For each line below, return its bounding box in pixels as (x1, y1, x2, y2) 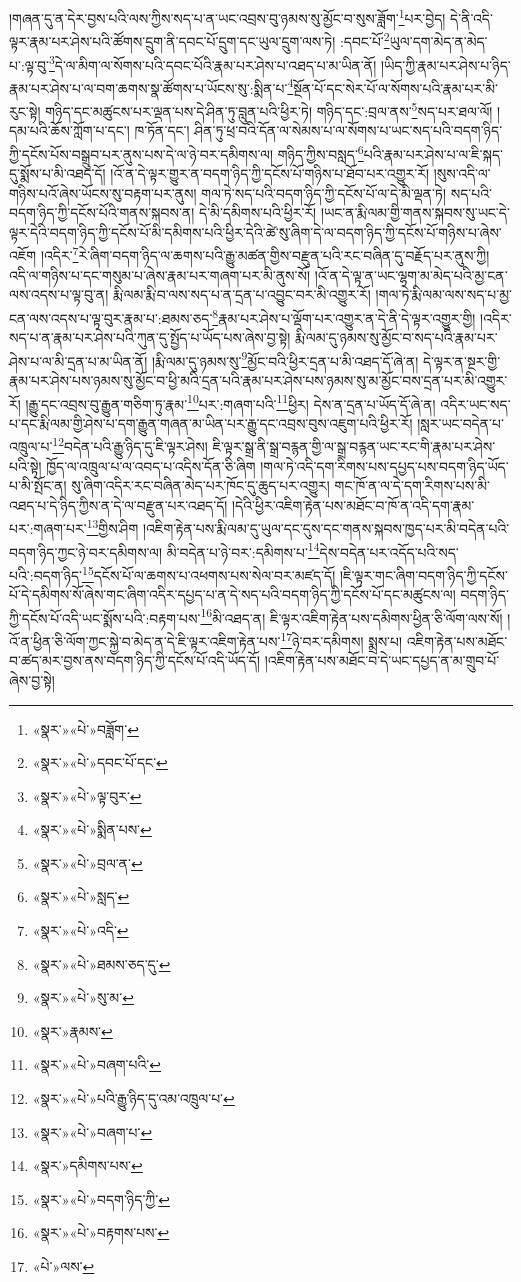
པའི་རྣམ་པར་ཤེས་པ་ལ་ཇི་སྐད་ (363, 143, 504, 164)
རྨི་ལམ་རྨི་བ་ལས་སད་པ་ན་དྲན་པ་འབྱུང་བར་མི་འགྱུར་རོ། (112, 284, 371, 305)
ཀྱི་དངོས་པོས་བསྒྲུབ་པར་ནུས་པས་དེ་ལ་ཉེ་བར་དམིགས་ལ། (9, 143, 274, 164)
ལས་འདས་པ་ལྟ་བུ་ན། (9, 284, 109, 305)
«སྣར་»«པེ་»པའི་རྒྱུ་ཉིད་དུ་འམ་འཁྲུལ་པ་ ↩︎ (32, 1088, 235, 1109)
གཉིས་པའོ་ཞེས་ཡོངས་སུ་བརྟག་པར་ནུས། (9, 182, 197, 203)
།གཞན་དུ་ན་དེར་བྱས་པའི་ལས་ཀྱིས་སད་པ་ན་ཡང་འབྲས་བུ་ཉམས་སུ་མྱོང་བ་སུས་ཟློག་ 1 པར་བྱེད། (9, 5, 446, 28)
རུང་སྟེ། (9, 100, 41, 121)
